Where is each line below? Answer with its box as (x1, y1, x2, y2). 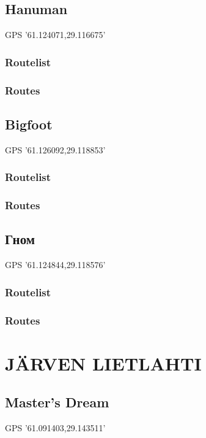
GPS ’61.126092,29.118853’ (5, 143, 106, 156)
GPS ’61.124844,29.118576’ (5, 258, 106, 271)
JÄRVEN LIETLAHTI (5, 350, 202, 375)
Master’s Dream (5, 393, 109, 412)
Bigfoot (5, 114, 53, 133)
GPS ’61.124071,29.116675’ (5, 28, 106, 41)
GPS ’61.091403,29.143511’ (5, 421, 106, 434)
